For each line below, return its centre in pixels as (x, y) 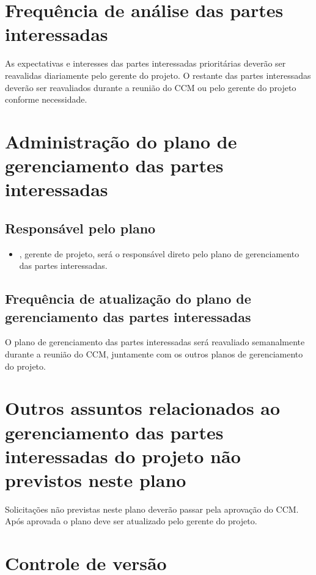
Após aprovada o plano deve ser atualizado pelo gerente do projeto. (131, 521)
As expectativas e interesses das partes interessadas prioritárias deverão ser (145, 63)
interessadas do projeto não (123, 456)
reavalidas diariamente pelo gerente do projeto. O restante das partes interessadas (158, 75)
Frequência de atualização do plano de (128, 298)
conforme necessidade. (46, 99)
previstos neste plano (96, 479)
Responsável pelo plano (80, 228)
